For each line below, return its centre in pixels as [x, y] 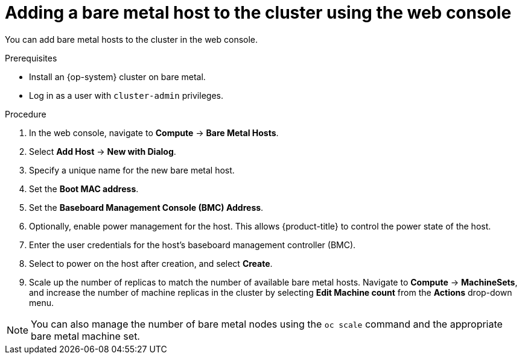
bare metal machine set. [85, 336]
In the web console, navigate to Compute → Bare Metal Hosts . [154, 133]
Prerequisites [31, 58]
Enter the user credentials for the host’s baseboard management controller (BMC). [193, 245]
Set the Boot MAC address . [84, 189]
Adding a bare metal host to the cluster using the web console [258, 13]
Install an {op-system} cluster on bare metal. [117, 76]
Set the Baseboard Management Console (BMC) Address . [146, 207]
